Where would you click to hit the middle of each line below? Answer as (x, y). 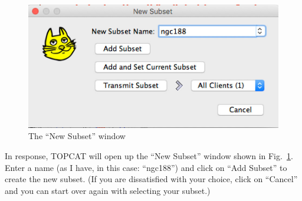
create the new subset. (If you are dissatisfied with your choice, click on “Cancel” (151, 179)
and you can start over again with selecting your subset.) (108, 190)
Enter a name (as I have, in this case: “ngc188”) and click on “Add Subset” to (146, 167)
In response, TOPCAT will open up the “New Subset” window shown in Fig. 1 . (149, 155)
